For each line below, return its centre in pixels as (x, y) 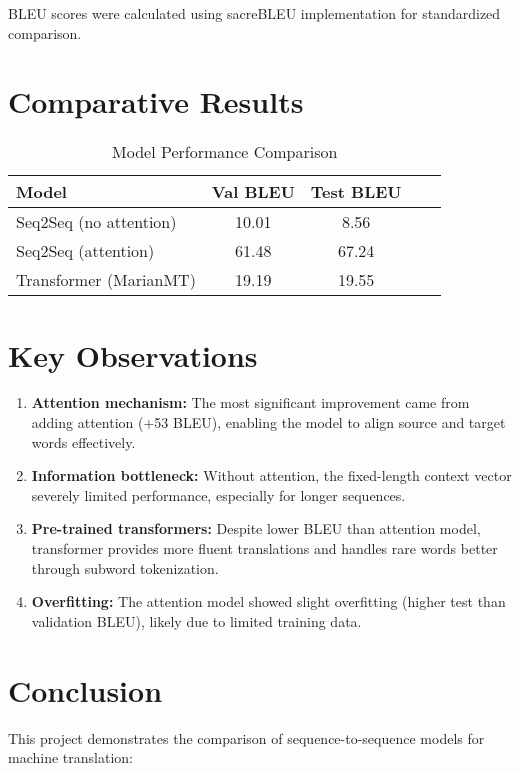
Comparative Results (156, 101)
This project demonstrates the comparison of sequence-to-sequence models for (246, 737)
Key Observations (133, 354)
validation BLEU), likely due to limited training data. (196, 620)
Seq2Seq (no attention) (96, 222)
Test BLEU (356, 192)
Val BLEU (253, 192)
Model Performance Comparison (225, 152)
